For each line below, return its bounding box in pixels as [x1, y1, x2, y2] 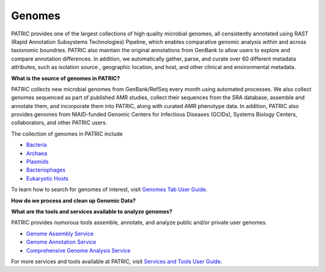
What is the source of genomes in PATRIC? [11, 74, 120, 82]
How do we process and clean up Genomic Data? [11, 197, 136, 204]
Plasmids [26, 158, 49, 165]
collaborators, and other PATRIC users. [11, 119, 108, 126]
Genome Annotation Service [26, 238, 96, 246]
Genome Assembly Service [26, 230, 94, 237]
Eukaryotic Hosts [26, 175, 69, 182]
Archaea [26, 150, 48, 157]
